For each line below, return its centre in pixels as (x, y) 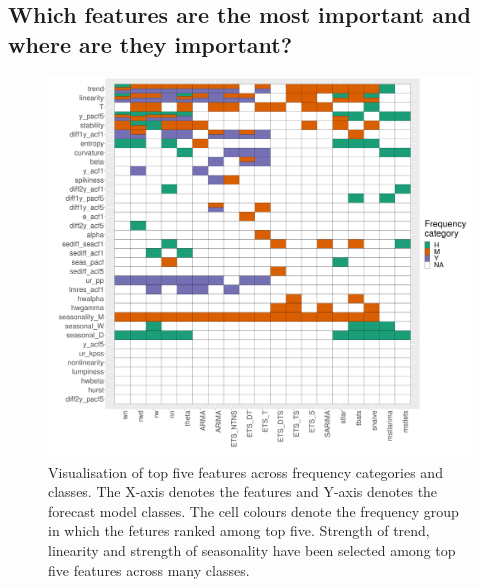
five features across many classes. (149, 569)
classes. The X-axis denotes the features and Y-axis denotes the (243, 491)
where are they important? (150, 43)
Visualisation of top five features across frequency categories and (245, 471)
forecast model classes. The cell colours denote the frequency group (253, 510)
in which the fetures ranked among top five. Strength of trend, (239, 530)
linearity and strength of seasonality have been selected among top (252, 549)
